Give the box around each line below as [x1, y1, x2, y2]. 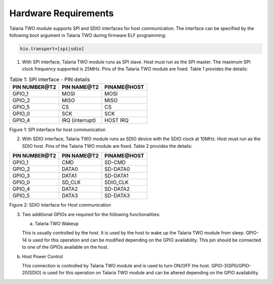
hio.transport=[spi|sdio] [20, 46, 84, 52]
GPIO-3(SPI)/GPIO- [211, 262, 251, 268]
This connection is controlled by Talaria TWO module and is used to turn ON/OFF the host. [22, 262, 210, 268]
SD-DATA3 [104, 192, 130, 199]
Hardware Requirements [9, 8, 114, 19]
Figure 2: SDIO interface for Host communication [9, 202, 111, 208]
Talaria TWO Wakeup [34, 221, 79, 227]
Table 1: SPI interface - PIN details [9, 76, 90, 83]
